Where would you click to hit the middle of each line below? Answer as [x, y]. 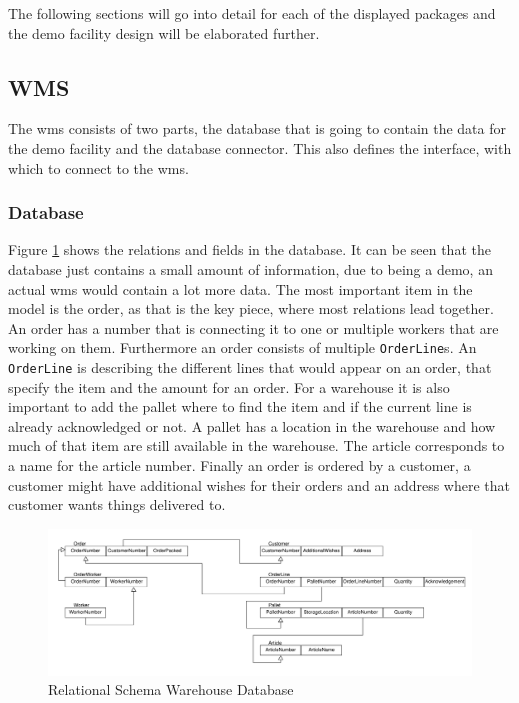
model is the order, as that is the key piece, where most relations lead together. [251, 308]
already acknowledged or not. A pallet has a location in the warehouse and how [252, 425]
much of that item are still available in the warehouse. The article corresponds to [256, 445]
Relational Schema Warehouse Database [171, 689]
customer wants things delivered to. [117, 504]
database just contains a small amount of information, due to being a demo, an [250, 268]
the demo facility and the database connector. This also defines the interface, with [260, 147]
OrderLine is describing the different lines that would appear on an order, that [250, 367]
